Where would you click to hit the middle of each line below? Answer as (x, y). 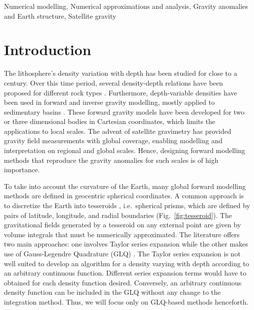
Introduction (48, 49)
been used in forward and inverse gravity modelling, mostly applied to (109, 102)
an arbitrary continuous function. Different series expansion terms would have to (125, 273)
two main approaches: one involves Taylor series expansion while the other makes (126, 244)
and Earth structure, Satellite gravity (60, 15)
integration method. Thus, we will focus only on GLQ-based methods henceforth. (126, 301)
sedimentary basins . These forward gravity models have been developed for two (124, 111)
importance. (22, 170)
